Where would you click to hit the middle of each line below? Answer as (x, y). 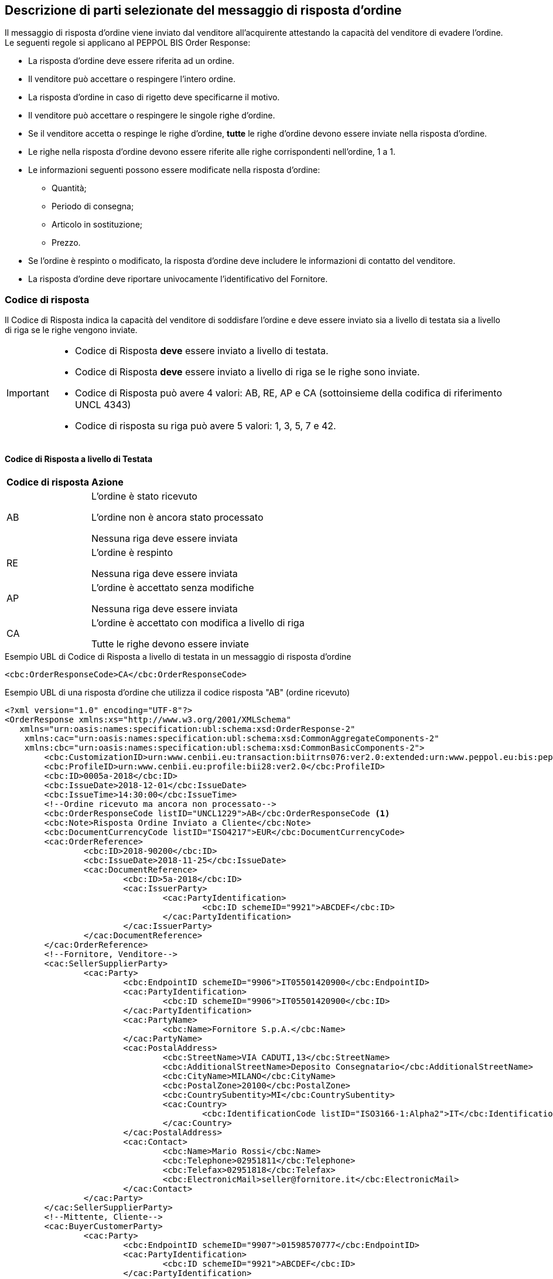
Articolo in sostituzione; (97, 225)
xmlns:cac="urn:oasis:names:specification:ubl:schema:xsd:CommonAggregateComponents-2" (232, 739)
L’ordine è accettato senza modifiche (173, 588)
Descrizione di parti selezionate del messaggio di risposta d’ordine (203, 10)
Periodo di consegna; (93, 206)
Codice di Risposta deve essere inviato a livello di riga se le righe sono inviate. (247, 372)
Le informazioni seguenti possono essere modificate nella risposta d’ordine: (174, 170)
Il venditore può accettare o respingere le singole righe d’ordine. (152, 116)
